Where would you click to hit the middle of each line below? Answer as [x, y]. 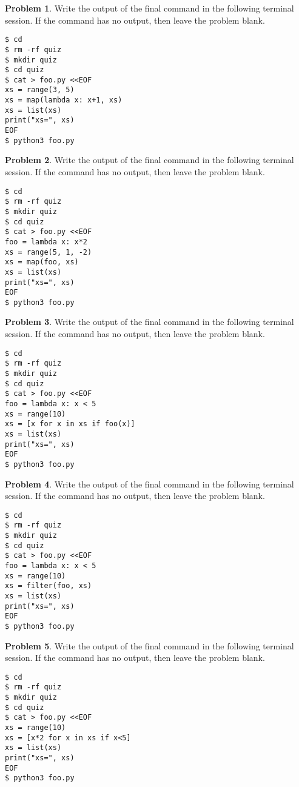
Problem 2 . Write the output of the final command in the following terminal [149, 160]
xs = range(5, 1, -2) [49, 252]
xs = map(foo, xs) [42, 262]
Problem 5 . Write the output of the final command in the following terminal [149, 645]
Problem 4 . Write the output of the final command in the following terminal [149, 484]
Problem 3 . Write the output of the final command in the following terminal [149, 322]
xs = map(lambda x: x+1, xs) [64, 100]
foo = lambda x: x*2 [46, 242]
